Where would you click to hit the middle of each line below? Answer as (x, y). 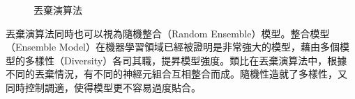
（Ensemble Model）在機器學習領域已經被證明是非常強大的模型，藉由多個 (173, 47)
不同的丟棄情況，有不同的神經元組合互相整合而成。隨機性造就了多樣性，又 (176, 74)
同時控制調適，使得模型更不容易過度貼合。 (103, 87)
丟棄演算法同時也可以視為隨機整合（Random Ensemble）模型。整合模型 (168, 33)
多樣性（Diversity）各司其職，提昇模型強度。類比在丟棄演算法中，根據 (186, 60)
